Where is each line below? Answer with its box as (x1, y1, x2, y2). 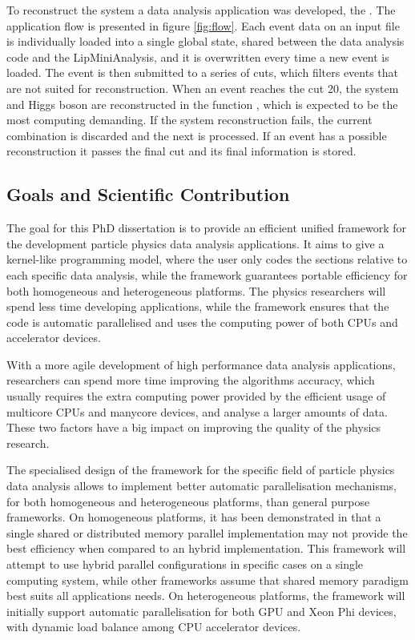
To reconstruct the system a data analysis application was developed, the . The (6, 2, 396, 18)
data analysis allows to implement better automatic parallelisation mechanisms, (6, 477, 397, 494)
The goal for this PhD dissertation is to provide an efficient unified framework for (6, 219, 407, 236)
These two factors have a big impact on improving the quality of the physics (6, 419, 381, 436)
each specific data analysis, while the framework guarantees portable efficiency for (6, 266, 408, 283)
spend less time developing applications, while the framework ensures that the (6, 298, 389, 315)
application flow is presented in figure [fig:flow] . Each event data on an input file (6, 17, 400, 34)
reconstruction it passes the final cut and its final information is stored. (6, 143, 357, 159)
